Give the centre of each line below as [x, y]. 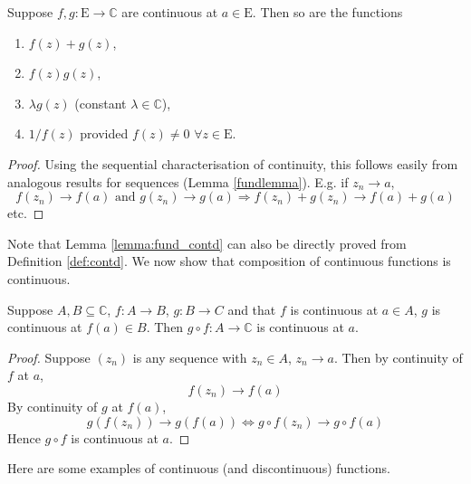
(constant [101, 103]
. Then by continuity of [398, 357]
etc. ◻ [26, 213]
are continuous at [170, 12]
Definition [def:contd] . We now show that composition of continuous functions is [229, 261]
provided [104, 133]
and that [252, 309]
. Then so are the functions [327, 12]
